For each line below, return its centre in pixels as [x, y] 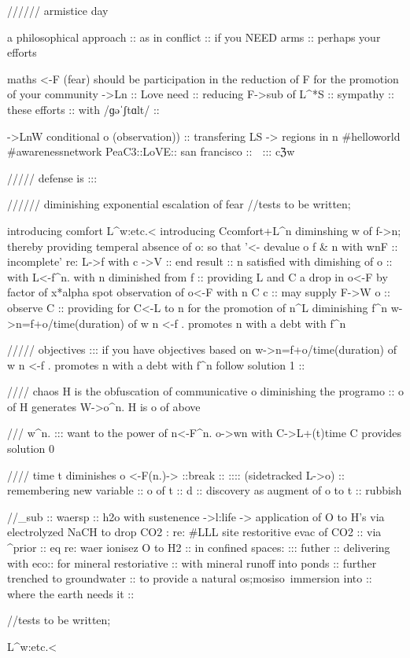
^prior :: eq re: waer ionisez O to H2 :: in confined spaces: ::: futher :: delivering [199, 548]
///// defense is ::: [52, 177]
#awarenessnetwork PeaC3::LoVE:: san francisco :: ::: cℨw [151, 151]
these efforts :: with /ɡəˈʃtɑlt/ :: [83, 109]
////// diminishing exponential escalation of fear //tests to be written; [179, 204]
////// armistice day [58, 10]
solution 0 [31, 448]
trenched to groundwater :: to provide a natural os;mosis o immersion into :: [190, 578]
